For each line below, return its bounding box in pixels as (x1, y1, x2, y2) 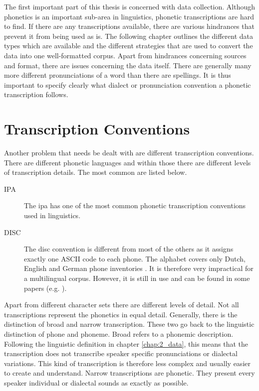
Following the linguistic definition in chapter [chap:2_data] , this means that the (4, 338, 248, 349)
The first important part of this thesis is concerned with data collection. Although (4, 1, 256, 11)
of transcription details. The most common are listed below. (4, 167, 187, 177)
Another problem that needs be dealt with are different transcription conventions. (4, 147, 254, 158)
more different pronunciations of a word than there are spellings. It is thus (4, 70, 231, 80)
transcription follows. (4, 89, 68, 100)
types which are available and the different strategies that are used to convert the (4, 40, 253, 51)
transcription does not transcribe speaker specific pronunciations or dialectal (4, 348, 238, 359)
